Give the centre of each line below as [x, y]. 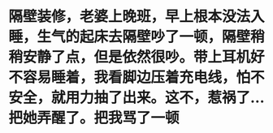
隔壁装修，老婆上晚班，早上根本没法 [130, 17]
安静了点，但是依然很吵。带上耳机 [137, 57]
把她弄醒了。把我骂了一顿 [94, 118]
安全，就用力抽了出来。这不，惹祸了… [136, 98]
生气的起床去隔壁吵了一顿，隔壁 [144, 37]
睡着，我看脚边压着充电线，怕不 [158, 77]
